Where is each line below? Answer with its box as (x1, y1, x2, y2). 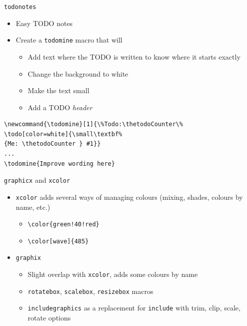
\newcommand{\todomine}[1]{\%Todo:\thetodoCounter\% (4, 121, 183, 128)
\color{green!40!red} (27, 221, 99, 228)
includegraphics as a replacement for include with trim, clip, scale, (27, 302, 240, 313)
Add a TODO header (27, 102, 92, 112)
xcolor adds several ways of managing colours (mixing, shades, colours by (15, 191, 243, 202)
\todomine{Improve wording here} (4, 160, 115, 167)
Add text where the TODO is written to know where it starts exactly (27, 51, 240, 62)
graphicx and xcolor (4, 175, 70, 185)
